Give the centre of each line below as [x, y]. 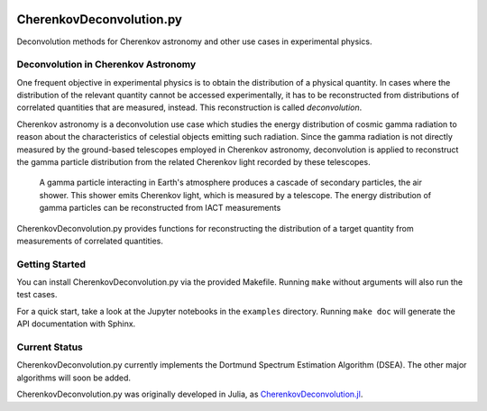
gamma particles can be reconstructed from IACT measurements [160, 208]
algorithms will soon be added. [74, 378]
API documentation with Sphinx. [76, 324]
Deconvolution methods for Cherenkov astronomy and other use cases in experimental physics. [194, 41]
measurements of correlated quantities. [90, 241]
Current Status [50, 347]
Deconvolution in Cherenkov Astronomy [106, 65]
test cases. [37, 295]
